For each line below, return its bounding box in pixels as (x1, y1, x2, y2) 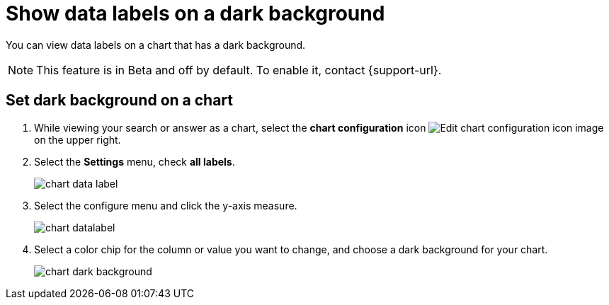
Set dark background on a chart (6, 91, 233, 110)
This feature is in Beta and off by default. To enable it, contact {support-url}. (36, 62, 442, 77)
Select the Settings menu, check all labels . (34, 155, 235, 168)
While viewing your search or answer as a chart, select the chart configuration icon (34, 121, 426, 134)
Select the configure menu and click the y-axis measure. (34, 199, 297, 212)
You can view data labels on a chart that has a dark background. (6, 38, 306, 51)
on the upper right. (34, 133, 121, 146)
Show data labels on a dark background (6, 1, 385, 25)
